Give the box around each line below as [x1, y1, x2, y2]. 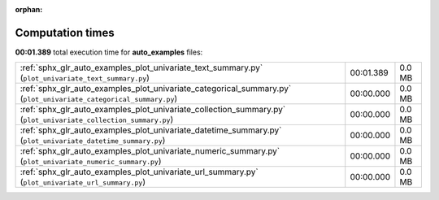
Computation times [15, 25, 115, 40]
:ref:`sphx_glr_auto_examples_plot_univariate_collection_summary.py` [20, 104, 286, 115]
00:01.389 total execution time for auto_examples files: [15, 47, 203, 57]
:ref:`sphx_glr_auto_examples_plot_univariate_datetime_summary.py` [20, 124, 282, 136]
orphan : [15, 5, 43, 14]
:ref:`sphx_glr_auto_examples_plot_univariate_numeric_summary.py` [20, 146, 280, 157]
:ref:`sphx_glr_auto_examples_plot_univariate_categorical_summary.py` [20, 83, 292, 94]
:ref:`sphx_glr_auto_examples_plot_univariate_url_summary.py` [20, 167, 259, 178]
